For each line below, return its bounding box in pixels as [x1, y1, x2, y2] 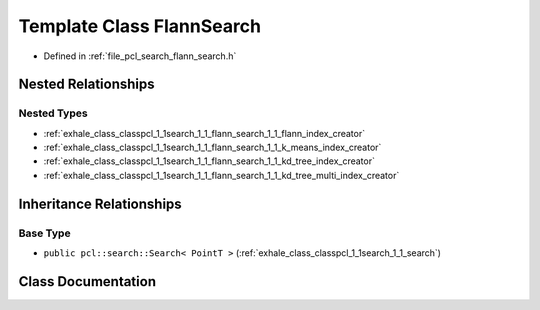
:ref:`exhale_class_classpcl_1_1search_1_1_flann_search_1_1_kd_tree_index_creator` [43, 155, 375, 167]
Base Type [18, 226, 71, 240]
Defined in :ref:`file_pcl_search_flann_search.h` [43, 50, 237, 62]
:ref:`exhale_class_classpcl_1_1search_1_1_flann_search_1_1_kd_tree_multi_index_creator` [43, 169, 400, 181]
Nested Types [18, 106, 89, 120]
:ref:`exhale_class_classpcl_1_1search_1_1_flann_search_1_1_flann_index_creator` [43, 127, 365, 139]
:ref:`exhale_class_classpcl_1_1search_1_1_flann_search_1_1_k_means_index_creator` [43, 141, 382, 154]
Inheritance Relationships [18, 195, 182, 212]
